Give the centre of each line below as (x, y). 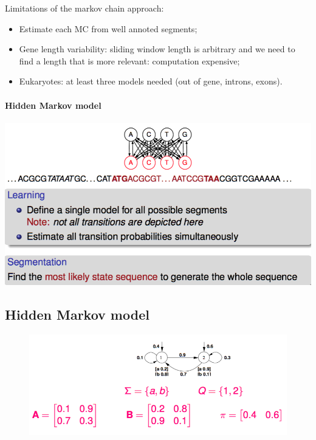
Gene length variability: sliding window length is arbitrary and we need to (157, 49)
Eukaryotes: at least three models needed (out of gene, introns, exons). (151, 81)
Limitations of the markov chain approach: (84, 8)
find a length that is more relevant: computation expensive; (129, 60)
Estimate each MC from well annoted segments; (108, 28)
